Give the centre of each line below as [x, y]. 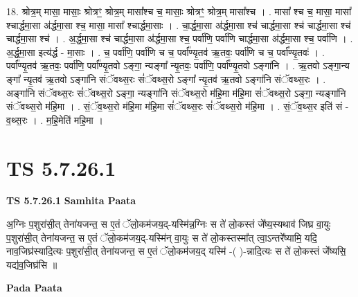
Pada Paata [34, 288]
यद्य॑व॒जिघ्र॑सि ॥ [32, 264]
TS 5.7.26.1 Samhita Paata [71, 200]
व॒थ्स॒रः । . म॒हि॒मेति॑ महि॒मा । [55, 119]
